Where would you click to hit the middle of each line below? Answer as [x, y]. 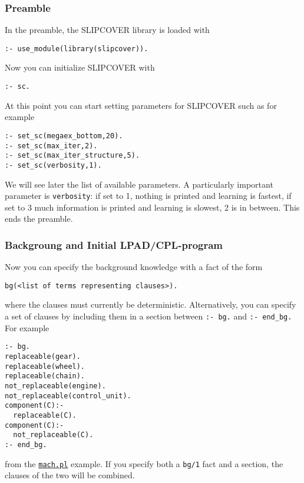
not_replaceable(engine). [55, 386]
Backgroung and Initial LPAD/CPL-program [114, 244]
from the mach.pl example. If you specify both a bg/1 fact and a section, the [144, 463]
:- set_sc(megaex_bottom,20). [64, 136]
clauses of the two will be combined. [70, 475]
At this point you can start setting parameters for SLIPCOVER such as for [141, 105]
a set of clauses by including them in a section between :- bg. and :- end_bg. [148, 316]
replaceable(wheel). [45, 366]
